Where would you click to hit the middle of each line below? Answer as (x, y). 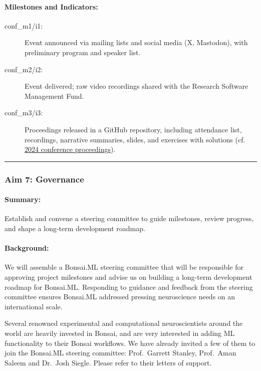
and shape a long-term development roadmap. (75, 228)
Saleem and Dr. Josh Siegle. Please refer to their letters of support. (108, 362)
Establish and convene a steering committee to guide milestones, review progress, (129, 218)
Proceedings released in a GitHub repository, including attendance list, (133, 129)
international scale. (34, 306)
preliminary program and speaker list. (83, 52)
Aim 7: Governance (44, 179)
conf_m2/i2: (24, 69)
